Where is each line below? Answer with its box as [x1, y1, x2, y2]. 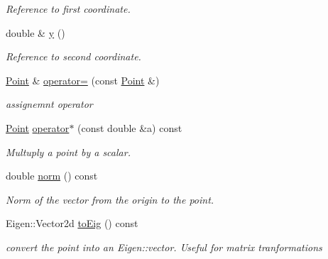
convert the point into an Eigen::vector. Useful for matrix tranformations [6, 239, 322, 254]
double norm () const [6, 168, 98, 183]
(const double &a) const [77, 120, 182, 135]
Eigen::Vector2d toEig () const [6, 216, 138, 231]
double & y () [6, 25, 65, 40]
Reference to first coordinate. [6, 1, 131, 16]
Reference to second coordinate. [6, 49, 141, 64]
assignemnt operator [6, 97, 93, 111]
